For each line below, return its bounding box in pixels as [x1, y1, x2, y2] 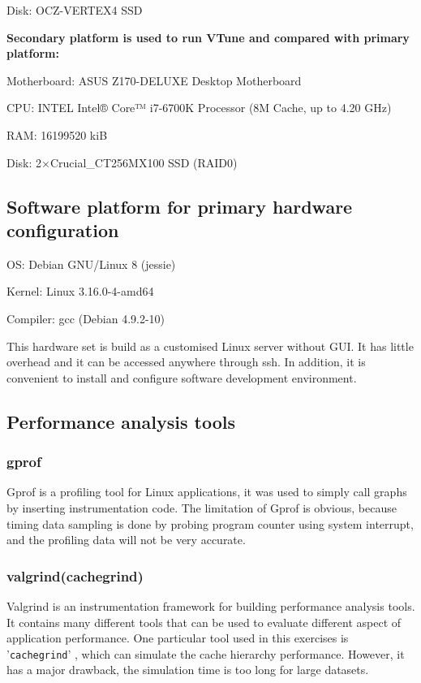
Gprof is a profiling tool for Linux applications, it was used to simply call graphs [6, 483, 407, 500]
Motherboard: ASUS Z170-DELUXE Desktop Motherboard [6, 71, 302, 89]
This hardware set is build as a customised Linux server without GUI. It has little [6, 337, 414, 354]
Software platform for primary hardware [6, 193, 353, 218]
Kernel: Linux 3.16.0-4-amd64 [6, 283, 154, 300]
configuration [6, 217, 119, 242]
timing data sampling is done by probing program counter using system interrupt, [6, 515, 414, 532]
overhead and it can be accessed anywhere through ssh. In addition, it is [6, 353, 366, 370]
